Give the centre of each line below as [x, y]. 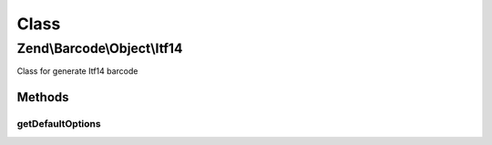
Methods [43, 97]
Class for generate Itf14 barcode [77, 71]
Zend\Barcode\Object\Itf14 [100, 48]
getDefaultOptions [59, 124]
